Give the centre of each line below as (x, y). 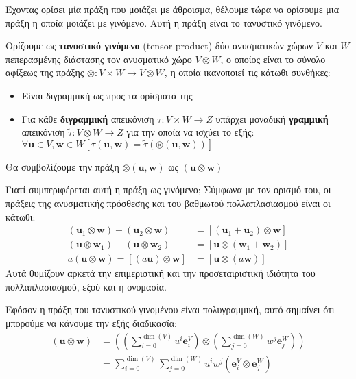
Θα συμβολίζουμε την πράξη (62, 166)
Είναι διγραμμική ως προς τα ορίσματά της (107, 95)
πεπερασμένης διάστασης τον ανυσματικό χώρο (99, 59)
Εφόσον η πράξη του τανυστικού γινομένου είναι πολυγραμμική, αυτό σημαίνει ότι (170, 309)
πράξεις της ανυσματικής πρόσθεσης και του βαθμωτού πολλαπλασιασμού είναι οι (168, 203)
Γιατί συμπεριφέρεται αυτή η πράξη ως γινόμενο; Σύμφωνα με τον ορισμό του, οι (168, 189)
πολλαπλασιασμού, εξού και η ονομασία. (86, 286)
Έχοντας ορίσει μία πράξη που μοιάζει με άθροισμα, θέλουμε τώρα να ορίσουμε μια (172, 9)
